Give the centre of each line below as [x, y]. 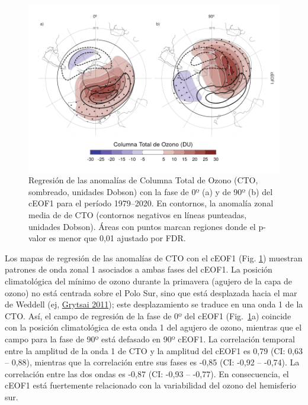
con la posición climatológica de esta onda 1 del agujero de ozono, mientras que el [153, 327]
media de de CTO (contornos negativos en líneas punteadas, [138, 215]
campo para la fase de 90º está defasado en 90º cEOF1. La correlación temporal [150, 338]
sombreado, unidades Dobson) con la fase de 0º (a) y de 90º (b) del [151, 191]
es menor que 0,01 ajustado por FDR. [117, 238]
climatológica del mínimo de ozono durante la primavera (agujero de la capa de [149, 281]
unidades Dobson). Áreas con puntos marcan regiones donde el [142, 226]
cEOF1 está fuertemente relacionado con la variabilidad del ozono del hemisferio [150, 385]
